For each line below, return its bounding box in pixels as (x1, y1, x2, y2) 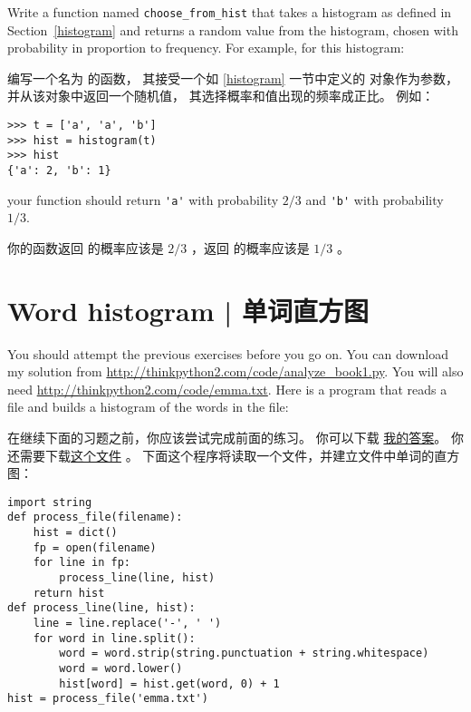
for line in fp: (33, 556, 131, 570)
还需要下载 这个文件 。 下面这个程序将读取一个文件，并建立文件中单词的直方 (7, 445, 460, 464)
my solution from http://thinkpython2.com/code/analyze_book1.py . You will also (7, 362, 464, 381)
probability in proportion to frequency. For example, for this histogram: (7, 38, 405, 57)
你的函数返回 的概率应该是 (7, 238, 164, 257)
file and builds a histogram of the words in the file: (7, 397, 289, 416)
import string (7, 495, 92, 509)
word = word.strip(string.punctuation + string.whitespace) (59, 647, 429, 660)
